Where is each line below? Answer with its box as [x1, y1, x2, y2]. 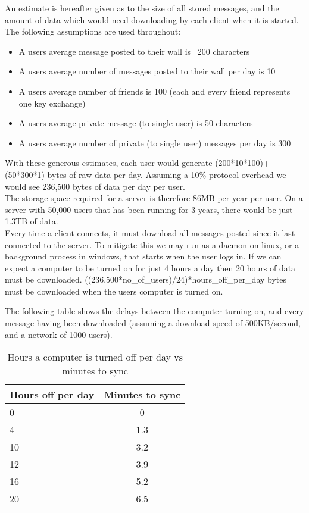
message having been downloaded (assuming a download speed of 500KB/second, [5, 317, 301, 329]
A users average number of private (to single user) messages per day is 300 [18, 136, 291, 149]
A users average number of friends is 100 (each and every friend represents [18, 85, 291, 97]
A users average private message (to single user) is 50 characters [18, 117, 253, 129]
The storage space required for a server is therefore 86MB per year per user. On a [5, 192, 303, 204]
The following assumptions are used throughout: [5, 25, 181, 37]
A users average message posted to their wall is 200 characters [18, 45, 250, 57]
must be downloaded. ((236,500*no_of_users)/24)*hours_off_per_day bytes [5, 273, 287, 286]
